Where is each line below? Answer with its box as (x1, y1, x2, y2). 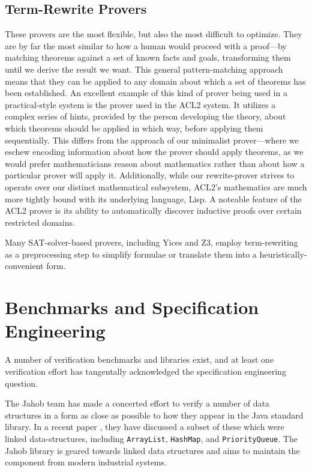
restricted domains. (5, 216, 75, 228)
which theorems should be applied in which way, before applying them (5, 121, 263, 134)
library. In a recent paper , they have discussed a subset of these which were (5, 420, 284, 433)
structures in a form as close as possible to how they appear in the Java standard (5, 408, 304, 421)
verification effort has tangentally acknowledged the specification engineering (5, 365, 286, 377)
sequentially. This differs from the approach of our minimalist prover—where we (5, 133, 299, 146)
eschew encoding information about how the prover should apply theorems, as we (5, 145, 304, 158)
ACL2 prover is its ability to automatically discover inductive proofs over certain (5, 204, 302, 217)
